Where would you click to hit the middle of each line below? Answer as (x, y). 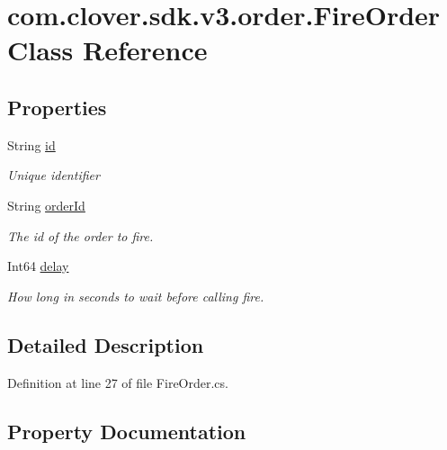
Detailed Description (106, 344)
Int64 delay (38, 266)
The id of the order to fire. (80, 235)
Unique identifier (54, 175)
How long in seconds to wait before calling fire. (136, 296)
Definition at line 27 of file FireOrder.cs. (118, 382)
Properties (57, 107)
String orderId (46, 205)
